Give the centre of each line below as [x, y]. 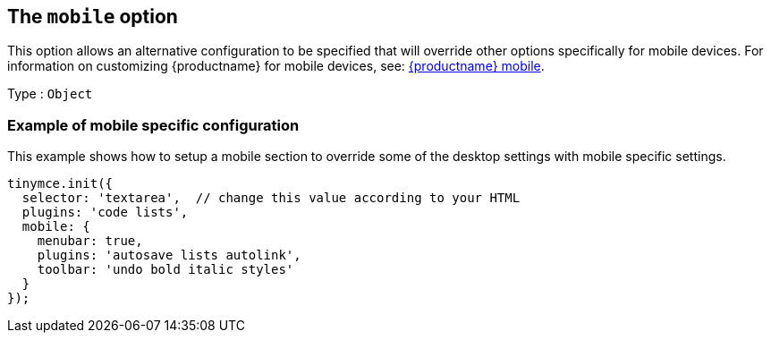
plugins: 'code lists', [105, 212]
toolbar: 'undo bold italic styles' [165, 270]
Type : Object [50, 94]
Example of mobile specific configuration [153, 125]
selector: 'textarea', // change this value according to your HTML [271, 198]
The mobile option [93, 17]
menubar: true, [90, 241]
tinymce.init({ [60, 184]
